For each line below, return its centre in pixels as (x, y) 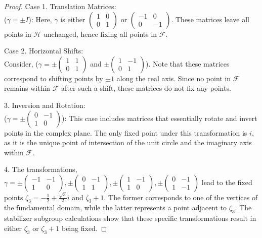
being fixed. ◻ (84, 228)
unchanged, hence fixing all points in (100, 34)
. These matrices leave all (210, 19)
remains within (27, 88)
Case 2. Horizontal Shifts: (44, 51)
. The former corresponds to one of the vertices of (181, 197)
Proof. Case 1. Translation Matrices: (60, 6)
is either (73, 19)
